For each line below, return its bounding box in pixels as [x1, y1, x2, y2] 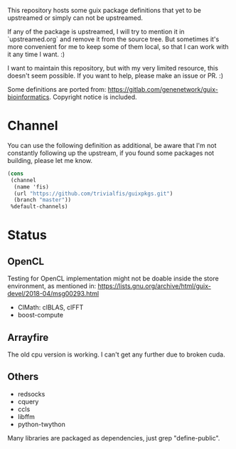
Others [7, 371, 39, 383]
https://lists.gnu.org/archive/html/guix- [97, 282, 212, 290]
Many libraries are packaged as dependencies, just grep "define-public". [7, 433, 220, 442]
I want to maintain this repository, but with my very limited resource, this [7, 64, 219, 72]
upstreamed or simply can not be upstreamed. [7, 14, 144, 22]
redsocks [17, 389, 45, 398]
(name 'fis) [14, 183, 50, 191]
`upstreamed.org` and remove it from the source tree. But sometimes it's [7, 35, 220, 43]
